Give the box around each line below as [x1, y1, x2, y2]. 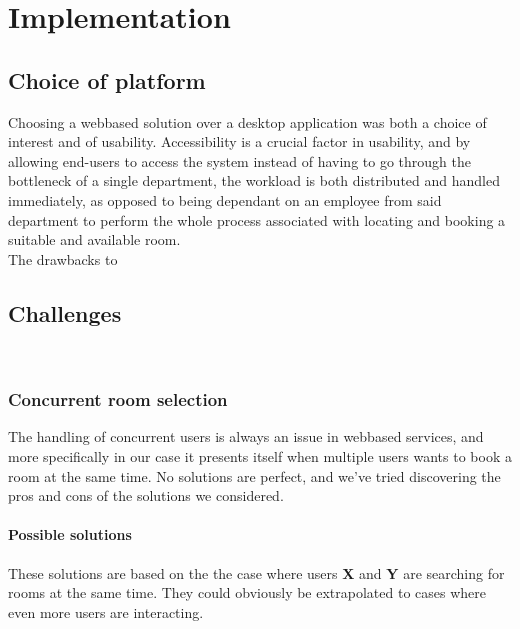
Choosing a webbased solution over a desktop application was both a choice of [8, 111, 487, 132]
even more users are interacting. [8, 601, 204, 622]
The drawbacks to [8, 248, 118, 269]
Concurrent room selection [8, 387, 228, 412]
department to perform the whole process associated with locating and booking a [8, 209, 506, 230]
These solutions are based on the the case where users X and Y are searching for [8, 562, 505, 583]
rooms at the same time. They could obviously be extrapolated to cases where [8, 582, 487, 603]
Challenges [8, 297, 122, 328]
